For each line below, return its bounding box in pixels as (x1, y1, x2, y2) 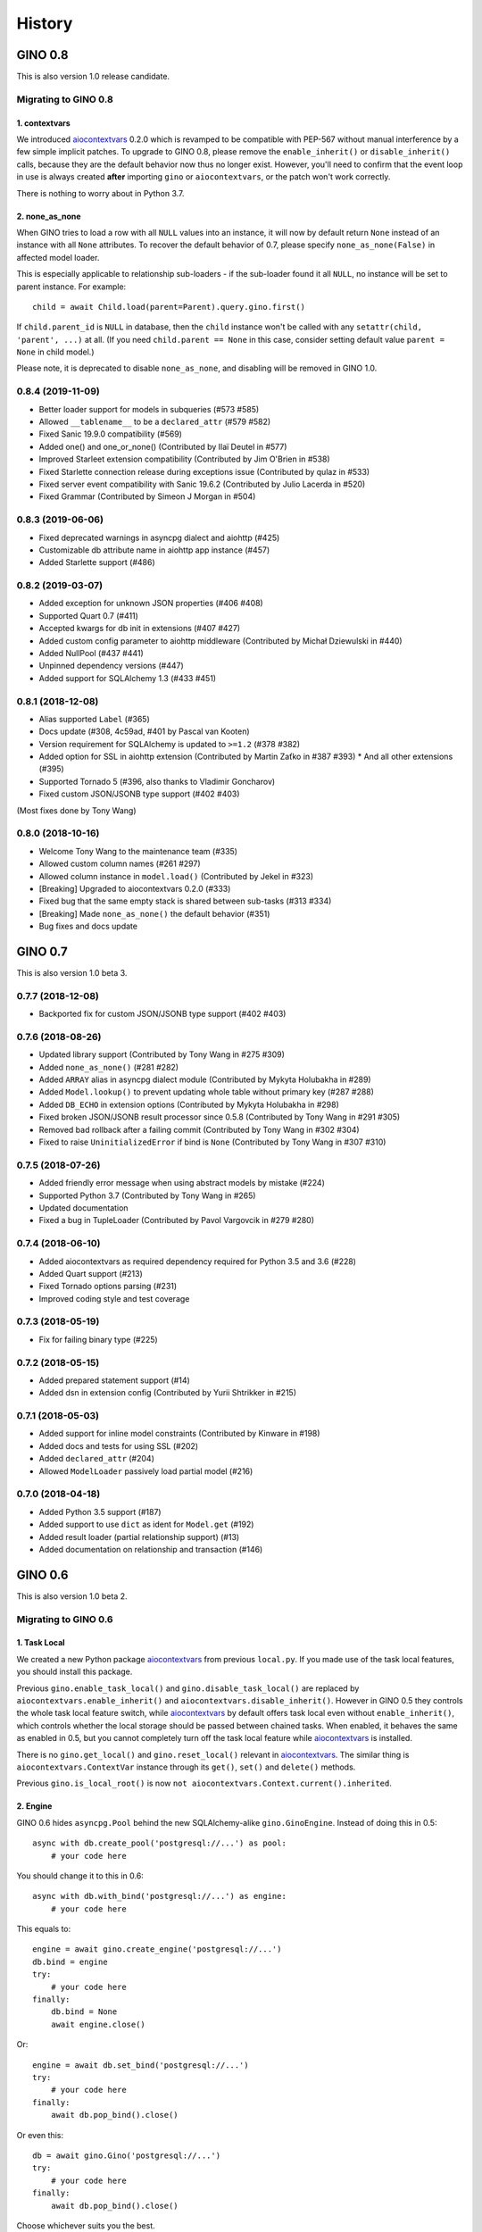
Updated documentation (38, 1202, 129, 1213)
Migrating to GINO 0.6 (16, 1612, 113, 1625)
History (16, 13, 73, 33)
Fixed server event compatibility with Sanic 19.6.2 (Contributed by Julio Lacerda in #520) (38, 479, 366, 489)
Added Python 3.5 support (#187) (38, 1506, 162, 1517)
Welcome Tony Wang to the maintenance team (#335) (38, 845, 238, 856)
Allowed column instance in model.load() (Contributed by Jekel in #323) (38, 870, 314, 881)
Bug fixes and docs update (38, 920, 138, 932)
